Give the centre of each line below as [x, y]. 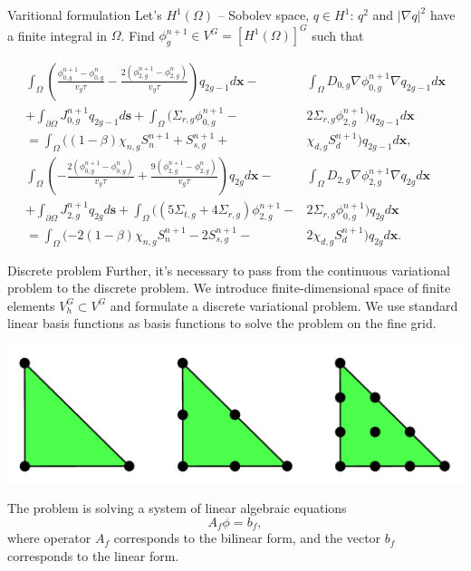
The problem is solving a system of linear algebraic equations [177, 508]
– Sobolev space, [264, 15]
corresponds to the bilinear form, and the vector [247, 538]
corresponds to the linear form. [93, 555]
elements [31, 305]
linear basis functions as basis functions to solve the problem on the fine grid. [222, 323]
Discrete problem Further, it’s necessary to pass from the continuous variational [229, 270]
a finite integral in [58, 35]
